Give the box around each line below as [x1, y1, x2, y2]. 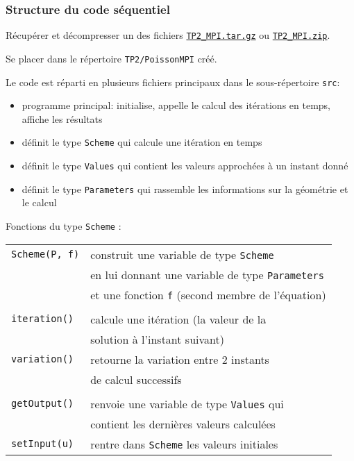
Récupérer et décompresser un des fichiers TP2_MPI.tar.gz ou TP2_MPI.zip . [6, 28, 330, 42]
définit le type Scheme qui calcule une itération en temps [22, 135, 262, 149]
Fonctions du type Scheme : [6, 218, 121, 233]
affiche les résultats [22, 111, 103, 126]
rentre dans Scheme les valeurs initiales [90, 435, 278, 452]
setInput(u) [11, 438, 74, 450]
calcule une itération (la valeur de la [90, 310, 267, 327]
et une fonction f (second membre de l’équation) [90, 286, 326, 303]
